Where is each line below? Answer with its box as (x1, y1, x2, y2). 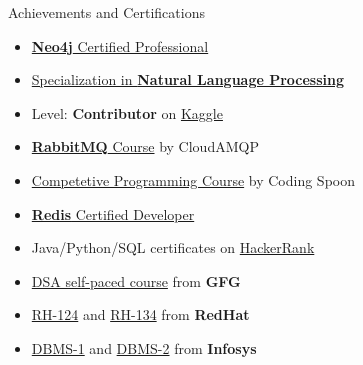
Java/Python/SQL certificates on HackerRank (31, 237, 315, 258)
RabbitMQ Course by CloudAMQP (31, 136, 259, 157)
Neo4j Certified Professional (31, 35, 209, 56)
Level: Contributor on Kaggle (31, 102, 223, 123)
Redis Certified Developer (31, 203, 195, 224)
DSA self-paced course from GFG (31, 270, 241, 291)
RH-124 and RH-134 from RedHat (31, 304, 250, 325)
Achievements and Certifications (8, 2, 205, 22)
